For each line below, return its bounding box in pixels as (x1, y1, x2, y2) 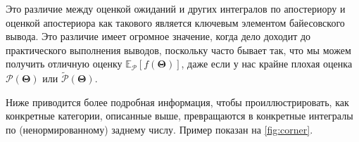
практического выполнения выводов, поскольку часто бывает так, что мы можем (6, 42, 351, 57)
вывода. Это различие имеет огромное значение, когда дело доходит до (6, 29, 311, 44)
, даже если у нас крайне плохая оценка (181, 56, 353, 71)
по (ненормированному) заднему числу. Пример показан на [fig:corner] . (6, 122, 313, 136)
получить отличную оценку (6, 56, 122, 71)
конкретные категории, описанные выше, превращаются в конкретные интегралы (6, 108, 353, 123)
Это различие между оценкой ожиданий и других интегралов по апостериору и (6, 1, 346, 15)
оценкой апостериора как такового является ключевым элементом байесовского (6, 15, 345, 30)
